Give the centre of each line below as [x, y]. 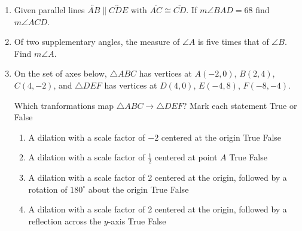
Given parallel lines [49, 10]
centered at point [186, 157]
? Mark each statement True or [240, 105]
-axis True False [137, 221]
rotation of [48, 189]
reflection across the [65, 221]
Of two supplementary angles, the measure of [97, 42]
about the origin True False [138, 189]
